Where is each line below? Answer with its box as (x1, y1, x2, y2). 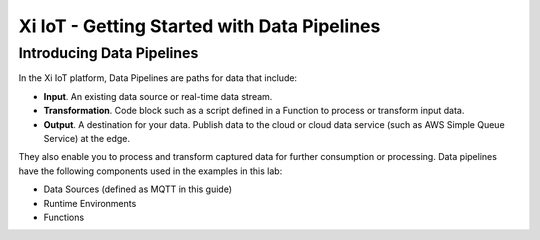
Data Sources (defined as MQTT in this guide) (43, 183, 233, 195)
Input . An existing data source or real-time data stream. (43, 90, 273, 102)
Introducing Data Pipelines (18, 44, 199, 62)
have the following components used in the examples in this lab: (18, 165, 283, 177)
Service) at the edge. (43, 132, 130, 144)
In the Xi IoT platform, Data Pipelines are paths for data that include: (18, 72, 298, 84)
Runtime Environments (43, 197, 137, 209)
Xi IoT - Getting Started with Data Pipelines (18, 15, 381, 37)
